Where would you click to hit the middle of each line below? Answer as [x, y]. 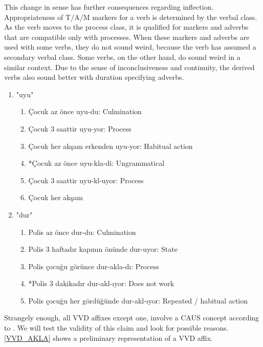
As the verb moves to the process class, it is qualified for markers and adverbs [126, 27]
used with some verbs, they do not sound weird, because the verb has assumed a [130, 47]
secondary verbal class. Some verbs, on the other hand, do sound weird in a [122, 57]
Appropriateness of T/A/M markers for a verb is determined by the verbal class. [131, 17]
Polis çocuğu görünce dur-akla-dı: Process [94, 266]
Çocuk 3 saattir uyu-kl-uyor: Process [86, 180]
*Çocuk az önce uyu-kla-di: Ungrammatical [96, 163]
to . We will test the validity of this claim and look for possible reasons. [116, 328]
